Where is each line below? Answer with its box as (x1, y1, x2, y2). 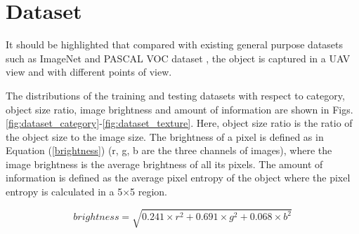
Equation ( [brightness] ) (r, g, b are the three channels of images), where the (6, 143, 332, 158)
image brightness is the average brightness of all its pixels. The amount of (6, 156, 323, 171)
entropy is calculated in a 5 (6, 184, 123, 199)
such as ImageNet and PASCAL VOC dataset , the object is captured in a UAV (6, 50, 351, 65)
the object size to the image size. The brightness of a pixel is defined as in (6, 129, 324, 144)
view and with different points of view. (6, 64, 172, 79)
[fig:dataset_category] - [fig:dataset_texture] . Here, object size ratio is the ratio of (6, 116, 353, 130)
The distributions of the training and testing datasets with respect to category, (6, 88, 345, 102)
